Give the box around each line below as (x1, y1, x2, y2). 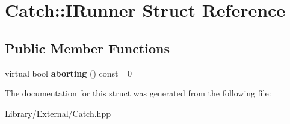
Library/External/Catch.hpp (5, 107, 111, 119)
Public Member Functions (5, 38, 170, 57)
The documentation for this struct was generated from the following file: (5, 87, 271, 99)
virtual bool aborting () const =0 (5, 66, 132, 79)
